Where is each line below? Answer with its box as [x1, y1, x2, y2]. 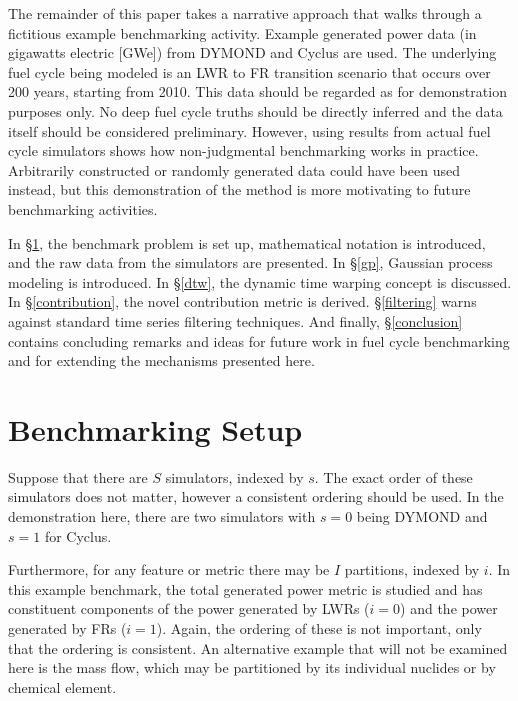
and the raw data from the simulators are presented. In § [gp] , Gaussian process [8, 252, 493, 273]
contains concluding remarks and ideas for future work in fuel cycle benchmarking [8, 330, 510, 351]
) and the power [400, 598, 498, 619]
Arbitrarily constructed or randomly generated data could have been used [8, 159, 460, 180]
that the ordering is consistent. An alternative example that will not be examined [8, 637, 508, 658]
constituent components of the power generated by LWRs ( [8, 598, 370, 619]
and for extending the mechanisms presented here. [8, 350, 315, 371]
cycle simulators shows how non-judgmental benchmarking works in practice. [8, 140, 479, 161]
